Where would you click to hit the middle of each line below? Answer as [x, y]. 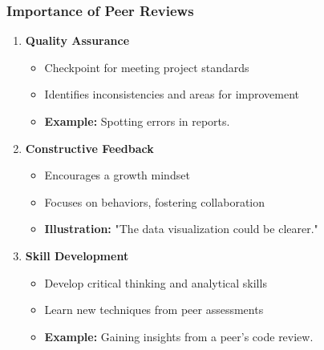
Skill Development [77, 255]
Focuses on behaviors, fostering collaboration [155, 201]
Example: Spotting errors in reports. [137, 121]
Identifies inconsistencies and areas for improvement [172, 94]
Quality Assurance [77, 40]
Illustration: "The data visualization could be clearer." [181, 229]
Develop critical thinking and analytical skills [156, 282]
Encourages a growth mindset [117, 175]
